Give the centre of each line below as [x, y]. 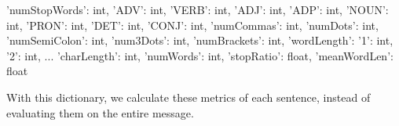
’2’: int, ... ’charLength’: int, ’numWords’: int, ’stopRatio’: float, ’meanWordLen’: [200, 55]
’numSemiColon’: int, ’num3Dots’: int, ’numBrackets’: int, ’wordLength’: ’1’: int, [200, 40]
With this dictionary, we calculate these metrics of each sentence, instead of [189, 97]
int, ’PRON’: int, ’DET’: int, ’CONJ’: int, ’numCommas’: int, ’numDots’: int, [192, 25]
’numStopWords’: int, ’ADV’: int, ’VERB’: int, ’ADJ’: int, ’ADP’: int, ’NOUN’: [198, 9]
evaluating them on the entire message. [100, 112]
